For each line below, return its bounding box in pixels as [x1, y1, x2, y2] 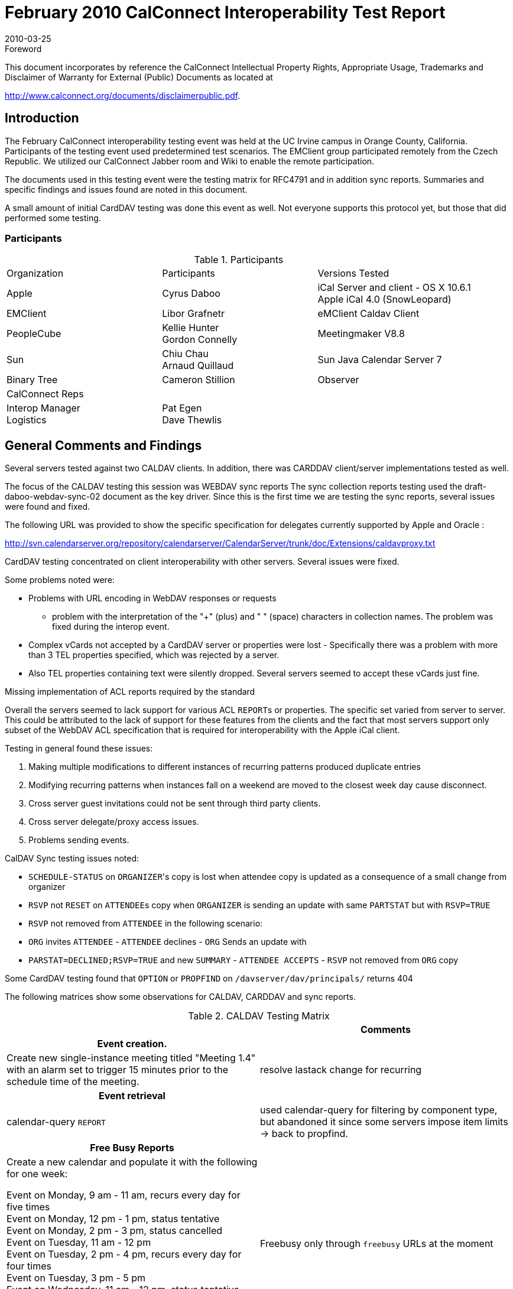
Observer [317, 374, 359, 386]
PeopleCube [7, 328, 61, 340]
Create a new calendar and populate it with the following [7, 1156, 258, 1168]
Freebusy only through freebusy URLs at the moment [260, 1238, 493, 1250]
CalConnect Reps [7, 388, 84, 400]
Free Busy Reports [90, 1142, 174, 1154]
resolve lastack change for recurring [260, 1064, 422, 1076]
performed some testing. [5, 212, 101, 223]
